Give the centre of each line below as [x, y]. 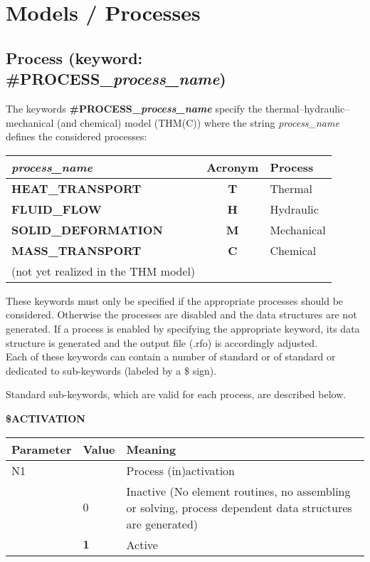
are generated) [162, 524]
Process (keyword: [74, 57]
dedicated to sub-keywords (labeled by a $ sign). [111, 370]
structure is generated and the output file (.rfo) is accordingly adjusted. [162, 342]
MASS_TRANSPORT [76, 250]
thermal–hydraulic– [307, 108]
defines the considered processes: [76, 136]
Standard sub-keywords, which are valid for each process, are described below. [176, 394]
